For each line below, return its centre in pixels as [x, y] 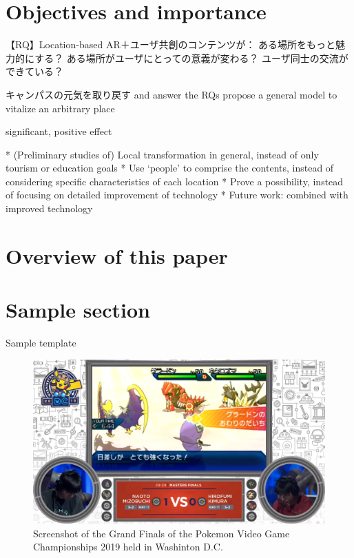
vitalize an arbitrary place [60, 108]
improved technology [49, 208]
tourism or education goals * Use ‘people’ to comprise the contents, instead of [170, 168]
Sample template [41, 343]
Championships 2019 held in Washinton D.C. [128, 547]
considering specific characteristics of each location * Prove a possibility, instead [175, 181]
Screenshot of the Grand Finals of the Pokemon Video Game [162, 533]
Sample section [78, 310]
